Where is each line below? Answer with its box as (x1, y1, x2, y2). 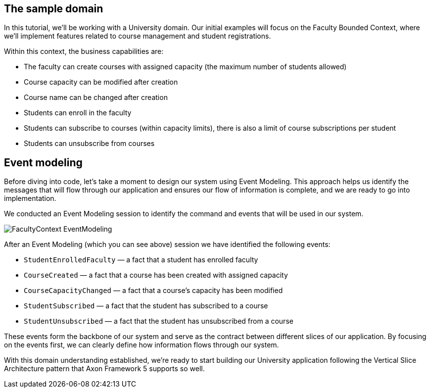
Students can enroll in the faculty (24, 108, 132, 117)
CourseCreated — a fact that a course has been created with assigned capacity (24, 271, 288, 280)
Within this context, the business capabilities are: (4, 47, 164, 56)
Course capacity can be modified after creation (24, 78, 178, 87)
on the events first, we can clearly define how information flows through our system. (4, 341, 279, 349)
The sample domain (4, 2, 103, 15)
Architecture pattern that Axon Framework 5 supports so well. (4, 364, 205, 373)
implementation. (4, 194, 56, 203)
